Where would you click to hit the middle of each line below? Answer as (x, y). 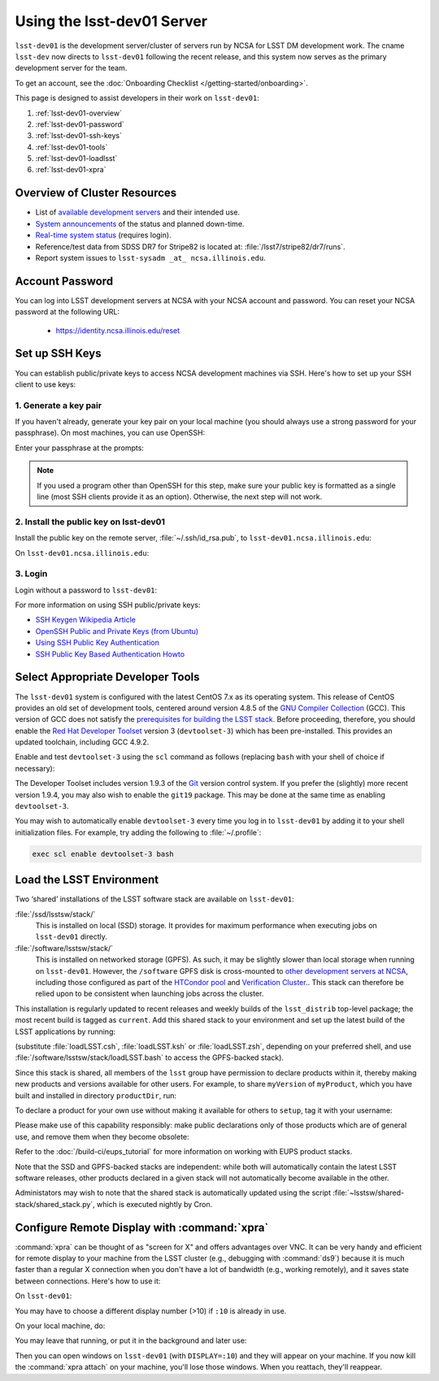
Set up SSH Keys (58, 354)
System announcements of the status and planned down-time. (140, 224)
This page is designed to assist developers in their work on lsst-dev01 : (137, 98)
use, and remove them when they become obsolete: (102, 1136)
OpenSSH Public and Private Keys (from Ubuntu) (117, 631)
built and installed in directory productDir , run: (96, 1095)
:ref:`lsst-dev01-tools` (72, 147)
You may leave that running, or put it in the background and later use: (131, 1340)
